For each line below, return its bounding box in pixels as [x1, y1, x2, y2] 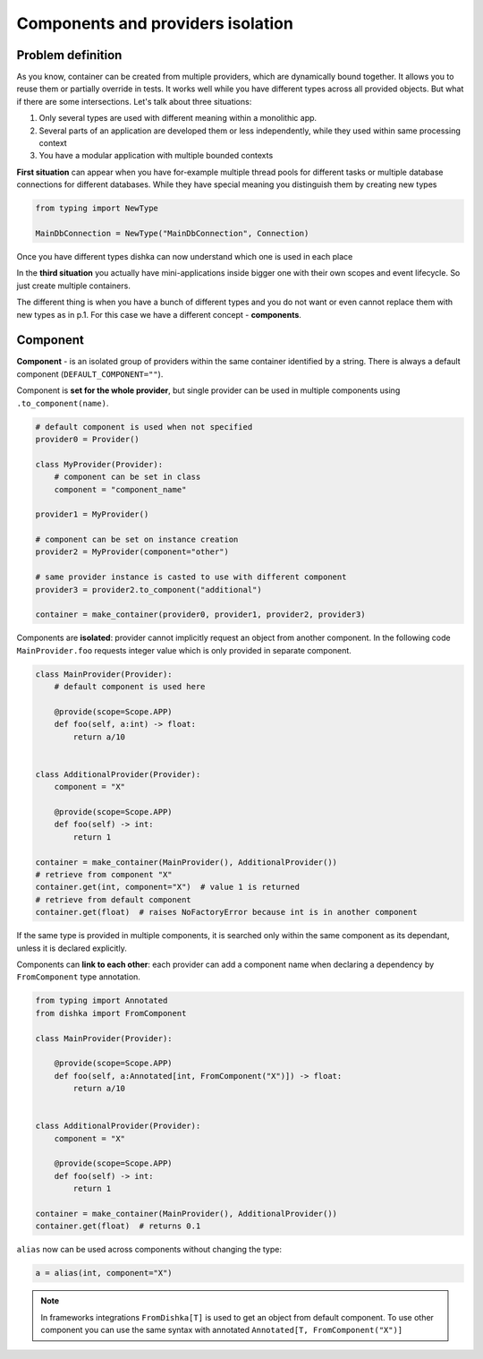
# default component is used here [54, 681, 206, 692]
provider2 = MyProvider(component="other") [35, 547, 230, 557]
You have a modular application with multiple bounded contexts [38, 150, 274, 161]
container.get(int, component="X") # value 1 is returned [35, 882, 300, 893]
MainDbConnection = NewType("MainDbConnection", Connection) [35, 228, 309, 238]
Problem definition [16, 47, 123, 63]
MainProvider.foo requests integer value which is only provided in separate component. [16, 645, 352, 655]
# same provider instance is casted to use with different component [35, 572, 347, 582]
